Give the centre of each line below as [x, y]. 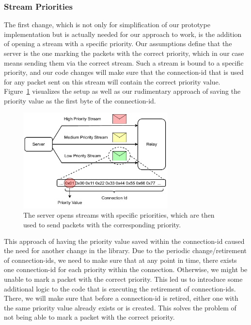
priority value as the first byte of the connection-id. [80, 100]
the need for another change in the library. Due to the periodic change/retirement [125, 250]
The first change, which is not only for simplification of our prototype [107, 25]
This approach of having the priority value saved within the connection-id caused [124, 241]
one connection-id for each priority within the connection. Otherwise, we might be [126, 269]
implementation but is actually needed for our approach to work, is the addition [123, 34]
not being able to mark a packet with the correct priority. [89, 317]
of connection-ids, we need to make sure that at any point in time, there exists [120, 260]
